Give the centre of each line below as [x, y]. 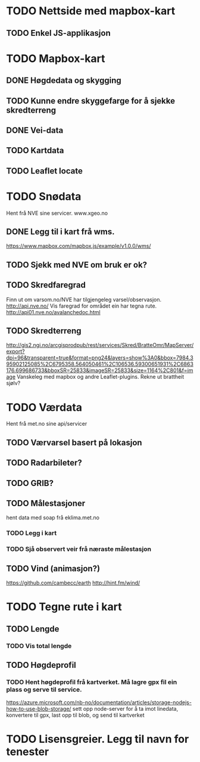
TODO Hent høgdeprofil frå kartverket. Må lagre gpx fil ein [92, 682]
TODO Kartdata [35, 151]
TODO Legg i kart [32, 533]
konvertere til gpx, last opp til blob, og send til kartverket [75, 715]
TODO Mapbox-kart [56, 58]
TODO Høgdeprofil [41, 665]
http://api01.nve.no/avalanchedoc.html [53, 312]
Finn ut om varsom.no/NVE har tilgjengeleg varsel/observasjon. [84, 299]
